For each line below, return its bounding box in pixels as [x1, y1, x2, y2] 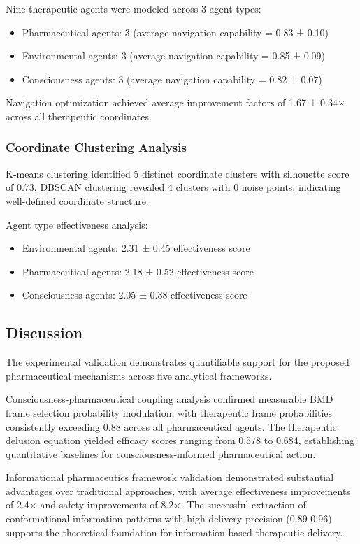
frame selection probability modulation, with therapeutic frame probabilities [6, 405, 333, 420]
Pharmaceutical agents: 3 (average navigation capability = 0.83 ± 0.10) [22, 24, 329, 39]
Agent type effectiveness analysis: [6, 217, 148, 231]
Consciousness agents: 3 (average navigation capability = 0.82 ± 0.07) [22, 71, 322, 86]
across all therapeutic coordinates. [6, 108, 152, 123]
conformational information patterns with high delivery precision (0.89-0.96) [6, 511, 332, 526]
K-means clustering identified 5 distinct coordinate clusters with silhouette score [6, 166, 350, 180]
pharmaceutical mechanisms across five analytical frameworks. [6, 368, 272, 382]
